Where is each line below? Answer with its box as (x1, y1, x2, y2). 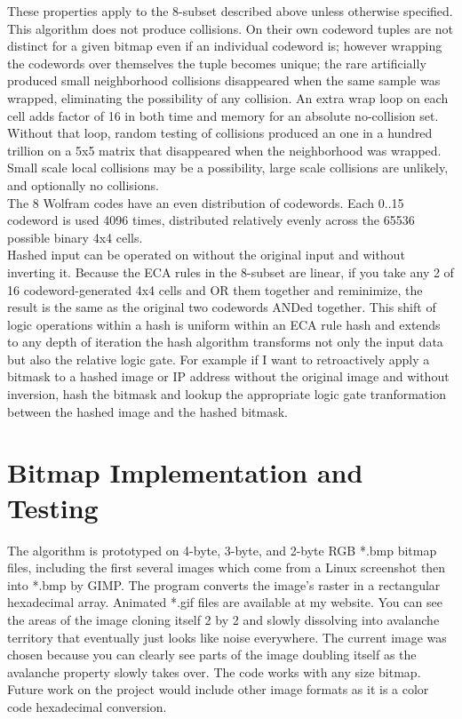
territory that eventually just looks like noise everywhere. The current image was (7, 627, 447, 646)
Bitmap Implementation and (7, 454, 363, 491)
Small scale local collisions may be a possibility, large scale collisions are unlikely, (7, 158, 449, 177)
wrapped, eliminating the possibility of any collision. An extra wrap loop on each (7, 88, 449, 107)
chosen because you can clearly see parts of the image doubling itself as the (7, 645, 417, 664)
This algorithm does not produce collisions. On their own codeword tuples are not (7, 19, 453, 37)
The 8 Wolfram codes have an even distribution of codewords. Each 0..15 (7, 193, 404, 212)
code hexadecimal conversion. (7, 697, 167, 715)
